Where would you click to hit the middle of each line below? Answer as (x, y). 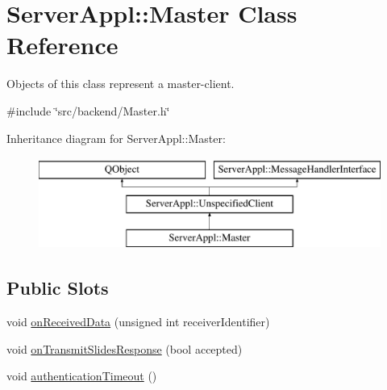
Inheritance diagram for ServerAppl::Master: (116, 138)
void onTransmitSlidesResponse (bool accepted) (125, 348)
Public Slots (58, 288)
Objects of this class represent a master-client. (121, 84)
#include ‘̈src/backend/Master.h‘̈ (88, 110)
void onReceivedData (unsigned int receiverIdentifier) (138, 322)
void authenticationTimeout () (82, 376)
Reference (62, 45)
